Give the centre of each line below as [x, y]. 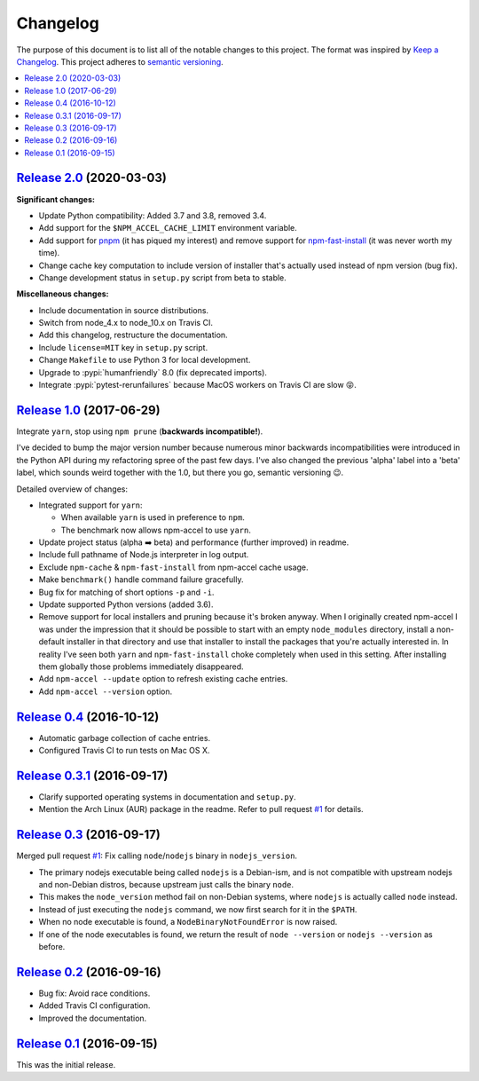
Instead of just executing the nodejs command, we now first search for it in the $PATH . [198, 909]
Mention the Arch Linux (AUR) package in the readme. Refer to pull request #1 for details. [201, 809]
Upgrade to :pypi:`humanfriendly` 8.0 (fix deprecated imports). [153, 372]
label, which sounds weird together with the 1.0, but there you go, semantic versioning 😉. [180, 473]
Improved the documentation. [93, 1018]
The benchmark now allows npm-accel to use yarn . [156, 530]
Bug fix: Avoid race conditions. [94, 993]
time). [49, 253]
